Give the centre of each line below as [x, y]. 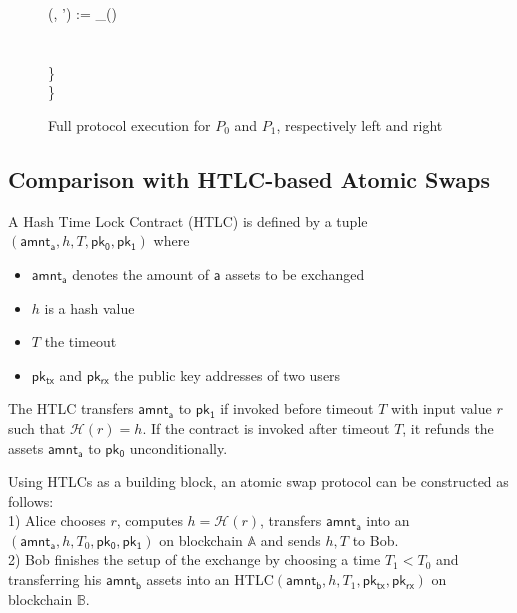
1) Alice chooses [57, 520]
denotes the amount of [141, 273]
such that [37, 427]
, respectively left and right [359, 124]
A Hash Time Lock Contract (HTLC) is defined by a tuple [188, 220]
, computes [149, 520]
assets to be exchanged [295, 273]
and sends [290, 539]
